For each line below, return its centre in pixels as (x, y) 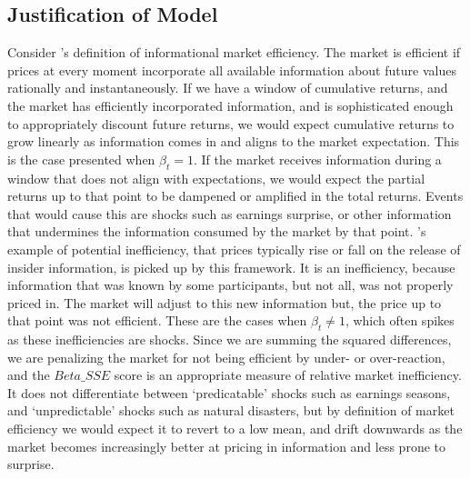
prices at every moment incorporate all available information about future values (232, 70)
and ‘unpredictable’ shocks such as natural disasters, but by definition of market (231, 410)
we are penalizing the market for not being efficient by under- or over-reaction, (226, 357)
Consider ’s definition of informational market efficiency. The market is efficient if (234, 52)
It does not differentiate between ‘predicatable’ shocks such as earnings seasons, (229, 392)
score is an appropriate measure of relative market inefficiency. (288, 375)
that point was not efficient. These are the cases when (157, 320)
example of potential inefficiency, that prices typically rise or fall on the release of (234, 249)
